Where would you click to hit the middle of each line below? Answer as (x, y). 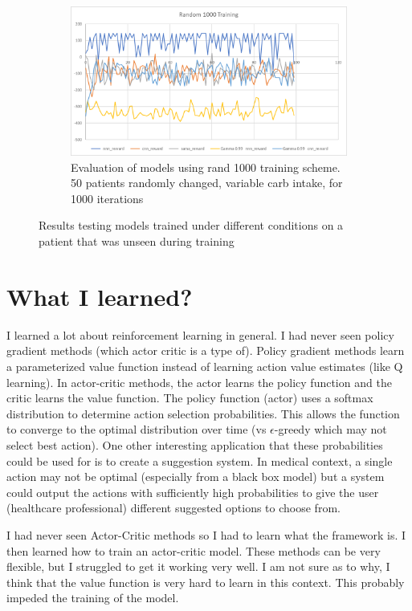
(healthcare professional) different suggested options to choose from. (173, 508)
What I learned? (100, 296)
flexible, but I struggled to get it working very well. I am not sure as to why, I (198, 566)
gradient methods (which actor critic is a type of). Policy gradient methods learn (206, 350)
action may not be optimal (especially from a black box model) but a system (196, 477)
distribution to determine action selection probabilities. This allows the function (203, 413)
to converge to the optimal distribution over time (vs (137, 429)
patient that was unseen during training (137, 241)
